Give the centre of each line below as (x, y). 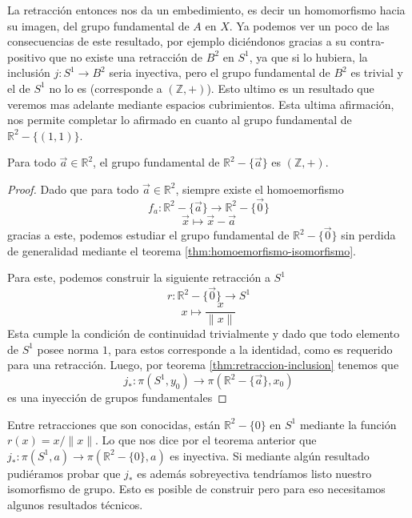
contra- (367, 41)
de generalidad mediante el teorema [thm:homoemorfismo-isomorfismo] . (182, 250)
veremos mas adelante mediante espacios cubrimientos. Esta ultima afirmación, (201, 104)
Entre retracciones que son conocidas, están (114, 424)
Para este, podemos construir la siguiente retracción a (139, 277)
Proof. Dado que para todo (73, 189)
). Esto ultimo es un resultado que (290, 88)
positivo (26, 56)
